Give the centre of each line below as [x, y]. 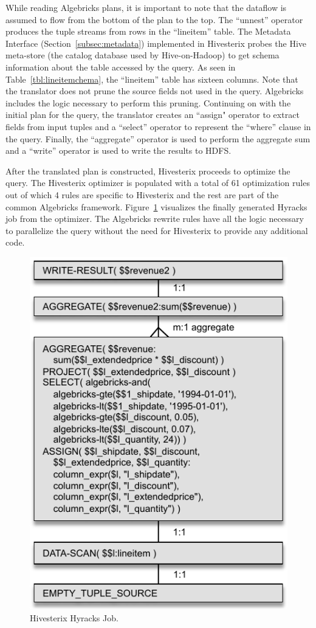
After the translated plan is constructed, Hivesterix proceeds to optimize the [148, 171]
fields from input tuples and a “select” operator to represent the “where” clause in [158, 126]
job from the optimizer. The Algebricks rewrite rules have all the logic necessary [155, 219]
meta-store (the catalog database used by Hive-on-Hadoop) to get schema [143, 55]
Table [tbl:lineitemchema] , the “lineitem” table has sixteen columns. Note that [152, 79]
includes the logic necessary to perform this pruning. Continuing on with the [148, 102]
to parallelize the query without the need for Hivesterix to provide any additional [157, 230]
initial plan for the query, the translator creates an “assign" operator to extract [153, 115]
